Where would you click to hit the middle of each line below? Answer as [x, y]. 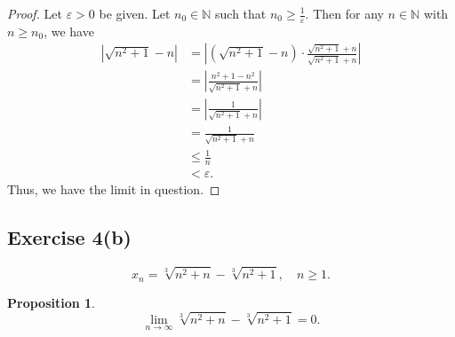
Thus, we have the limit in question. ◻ [114, 189]
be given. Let [135, 13]
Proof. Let [35, 13]
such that [241, 13]
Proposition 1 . [51, 302]
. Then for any [344, 13]
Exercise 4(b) [69, 237]
